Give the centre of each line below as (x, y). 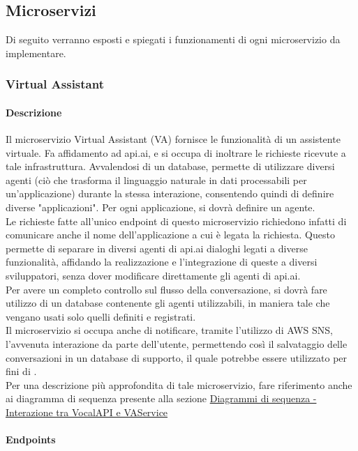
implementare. (36, 53)
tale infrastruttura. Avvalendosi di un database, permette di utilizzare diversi (170, 166)
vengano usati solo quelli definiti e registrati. (101, 316)
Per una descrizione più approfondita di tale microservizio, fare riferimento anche (179, 384)
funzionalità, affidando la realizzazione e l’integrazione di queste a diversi (162, 262)
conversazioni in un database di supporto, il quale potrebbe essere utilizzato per (177, 357)
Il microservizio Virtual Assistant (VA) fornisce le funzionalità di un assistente (173, 139)
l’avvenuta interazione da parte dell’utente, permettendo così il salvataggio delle (177, 343)
